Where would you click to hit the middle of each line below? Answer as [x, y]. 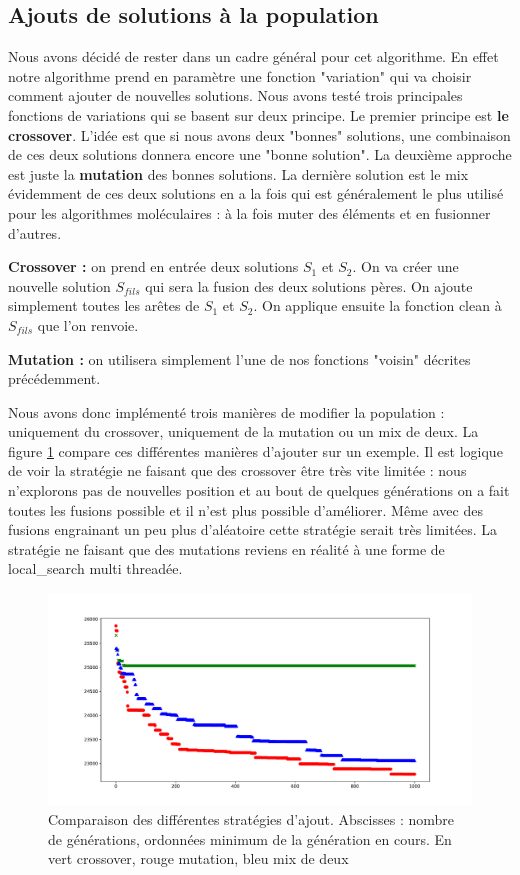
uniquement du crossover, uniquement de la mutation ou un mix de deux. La [243, 431]
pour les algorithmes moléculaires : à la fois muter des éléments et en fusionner [249, 212]
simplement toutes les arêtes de [104, 305]
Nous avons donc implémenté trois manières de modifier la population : [226, 411]
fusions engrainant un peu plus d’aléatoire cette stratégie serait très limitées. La [252, 529]
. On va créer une [405, 266]
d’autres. [35, 232]
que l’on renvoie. [88, 324]
